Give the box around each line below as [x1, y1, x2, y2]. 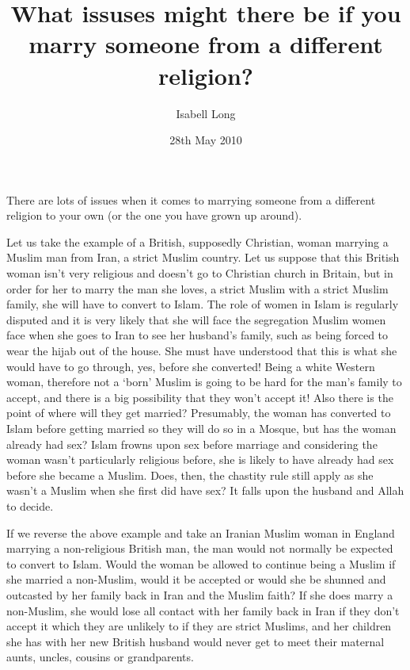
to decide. [6, 497, 54, 514]
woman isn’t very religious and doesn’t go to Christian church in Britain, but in [6, 265, 393, 281]
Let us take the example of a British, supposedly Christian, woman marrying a [6, 233, 389, 250]
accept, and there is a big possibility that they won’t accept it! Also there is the [6, 389, 393, 405]
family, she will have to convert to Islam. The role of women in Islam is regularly [6, 296, 399, 312]
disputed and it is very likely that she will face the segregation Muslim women [6, 311, 386, 327]
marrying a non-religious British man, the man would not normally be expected [6, 540, 393, 557]
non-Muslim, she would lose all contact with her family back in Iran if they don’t [6, 602, 400, 618]
